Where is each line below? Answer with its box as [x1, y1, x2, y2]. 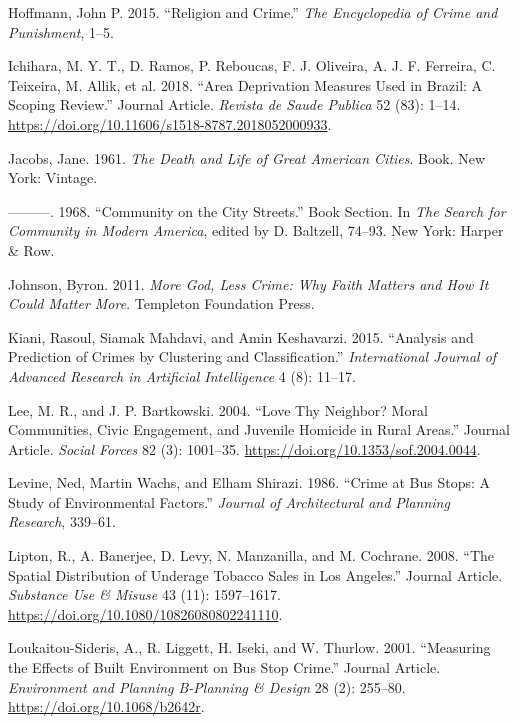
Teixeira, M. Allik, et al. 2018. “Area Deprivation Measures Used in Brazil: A [8, 74, 483, 95]
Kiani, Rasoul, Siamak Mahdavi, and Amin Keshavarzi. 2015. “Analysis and [8, 326, 474, 347]
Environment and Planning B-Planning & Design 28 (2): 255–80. [8, 676, 406, 697]
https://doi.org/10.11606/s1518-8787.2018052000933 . [8, 113, 332, 134]
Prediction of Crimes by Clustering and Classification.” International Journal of [8, 346, 497, 367]
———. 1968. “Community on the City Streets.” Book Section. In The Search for [8, 200, 506, 221]
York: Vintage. [8, 167, 98, 188]
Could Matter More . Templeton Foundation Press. [8, 293, 315, 314]
